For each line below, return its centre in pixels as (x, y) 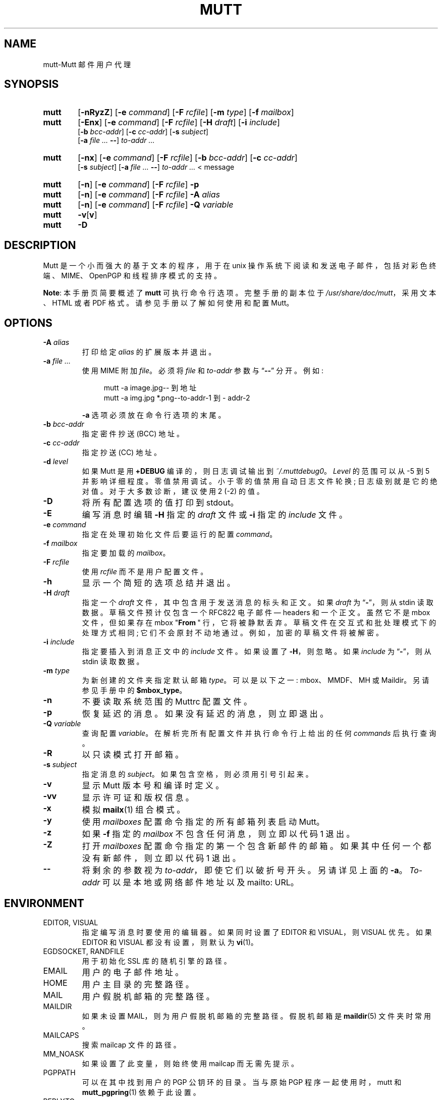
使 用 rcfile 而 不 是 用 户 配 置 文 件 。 (145, 572)
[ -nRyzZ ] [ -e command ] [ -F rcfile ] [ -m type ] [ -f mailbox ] (186, 112)
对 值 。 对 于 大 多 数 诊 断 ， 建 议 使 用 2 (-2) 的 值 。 (173, 491)
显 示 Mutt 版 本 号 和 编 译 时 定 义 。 (153, 786)
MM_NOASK (64, 1054)
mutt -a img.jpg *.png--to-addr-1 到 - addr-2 (177, 398)
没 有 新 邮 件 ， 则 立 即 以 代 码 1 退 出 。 (161, 858)
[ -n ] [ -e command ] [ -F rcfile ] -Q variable (156, 205)
